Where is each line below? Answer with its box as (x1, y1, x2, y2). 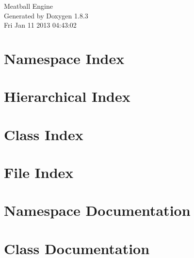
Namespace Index (4, 48, 125, 68)
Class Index (4, 124, 83, 144)
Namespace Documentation (4, 200, 191, 220)
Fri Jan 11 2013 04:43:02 (4, 20, 77, 30)
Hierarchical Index (4, 86, 130, 106)
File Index (4, 162, 74, 182)
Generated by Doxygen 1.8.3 (4, 10, 88, 20)
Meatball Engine (4, 1, 53, 11)
